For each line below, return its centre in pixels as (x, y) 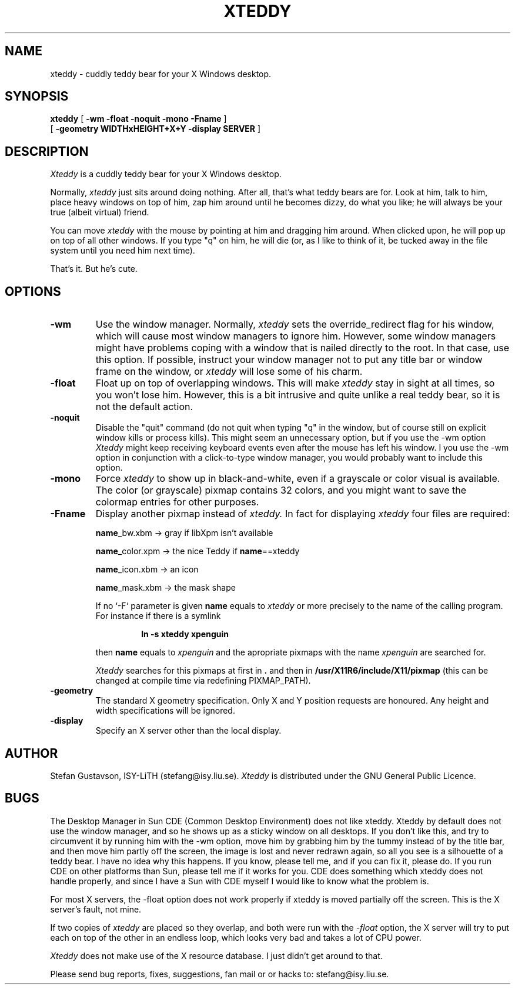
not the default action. (144, 407)
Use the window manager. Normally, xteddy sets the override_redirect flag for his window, (295, 324)
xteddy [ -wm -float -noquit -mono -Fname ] (138, 119)
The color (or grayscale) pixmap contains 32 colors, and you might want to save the (281, 490)
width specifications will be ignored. (165, 711)
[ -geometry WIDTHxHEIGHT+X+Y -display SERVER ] (155, 129)
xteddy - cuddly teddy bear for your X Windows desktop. (161, 74)
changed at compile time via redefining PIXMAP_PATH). (203, 681)
